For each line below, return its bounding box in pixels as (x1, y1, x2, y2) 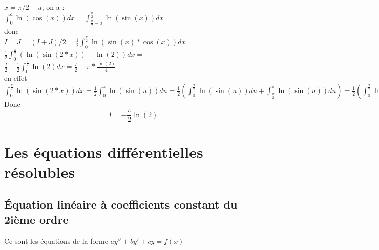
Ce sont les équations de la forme (4, 235, 108, 246)
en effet (4, 73, 27, 83)
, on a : (41, 2, 65, 12)
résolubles (4, 161, 75, 182)
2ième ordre (4, 211, 69, 227)
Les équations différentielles (4, 141, 203, 162)
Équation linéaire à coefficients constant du (4, 196, 238, 212)
